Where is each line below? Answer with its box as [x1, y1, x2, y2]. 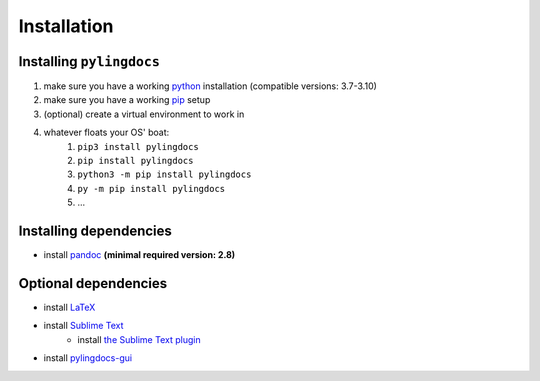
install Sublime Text [43, 320, 124, 332]
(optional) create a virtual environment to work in [43, 108, 245, 120]
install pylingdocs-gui [43, 352, 133, 364]
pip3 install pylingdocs [77, 141, 199, 152]
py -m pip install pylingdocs [77, 183, 226, 194]
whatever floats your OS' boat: [43, 126, 170, 139]
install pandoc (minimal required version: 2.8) [43, 249, 236, 261]
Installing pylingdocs [18, 53, 160, 70]
